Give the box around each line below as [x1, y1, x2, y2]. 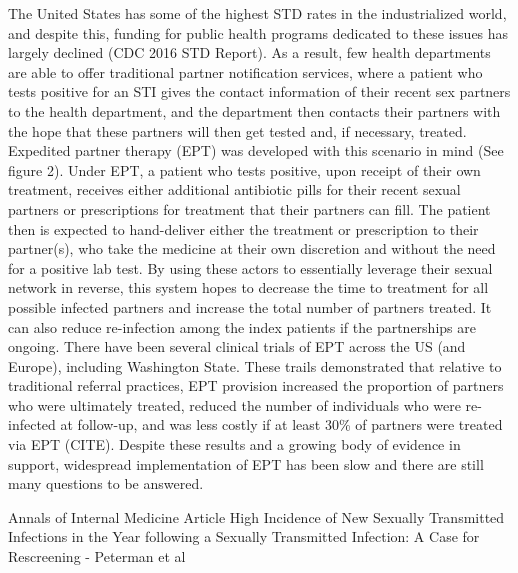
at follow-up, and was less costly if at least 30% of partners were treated [60, 414, 503, 435]
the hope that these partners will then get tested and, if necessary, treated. [8, 120, 467, 141]
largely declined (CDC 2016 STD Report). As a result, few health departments [8, 42, 491, 63]
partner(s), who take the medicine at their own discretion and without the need [8, 238, 496, 259]
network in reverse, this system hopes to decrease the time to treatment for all [8, 277, 489, 298]
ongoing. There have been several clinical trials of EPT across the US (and [8, 336, 466, 357]
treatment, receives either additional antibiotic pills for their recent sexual [8, 179, 461, 200]
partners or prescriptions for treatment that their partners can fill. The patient [8, 198, 491, 219]
